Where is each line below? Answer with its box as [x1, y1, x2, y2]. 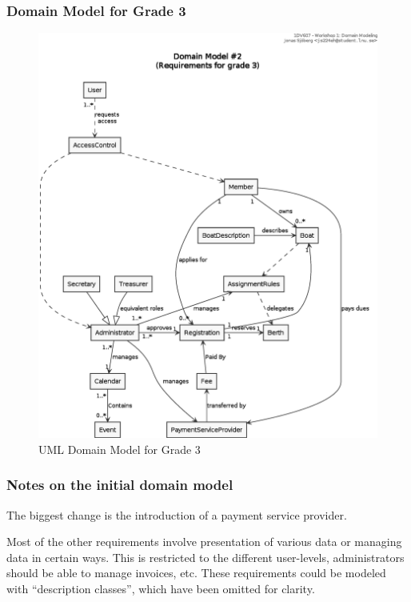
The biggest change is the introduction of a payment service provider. [6, 506, 347, 523]
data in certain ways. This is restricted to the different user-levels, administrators [6, 548, 405, 565]
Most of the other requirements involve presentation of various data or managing [6, 533, 402, 550]
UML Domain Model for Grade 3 [38, 440, 201, 457]
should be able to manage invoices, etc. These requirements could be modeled [6, 564, 386, 581]
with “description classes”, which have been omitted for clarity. [6, 580, 315, 597]
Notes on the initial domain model [6, 475, 233, 495]
